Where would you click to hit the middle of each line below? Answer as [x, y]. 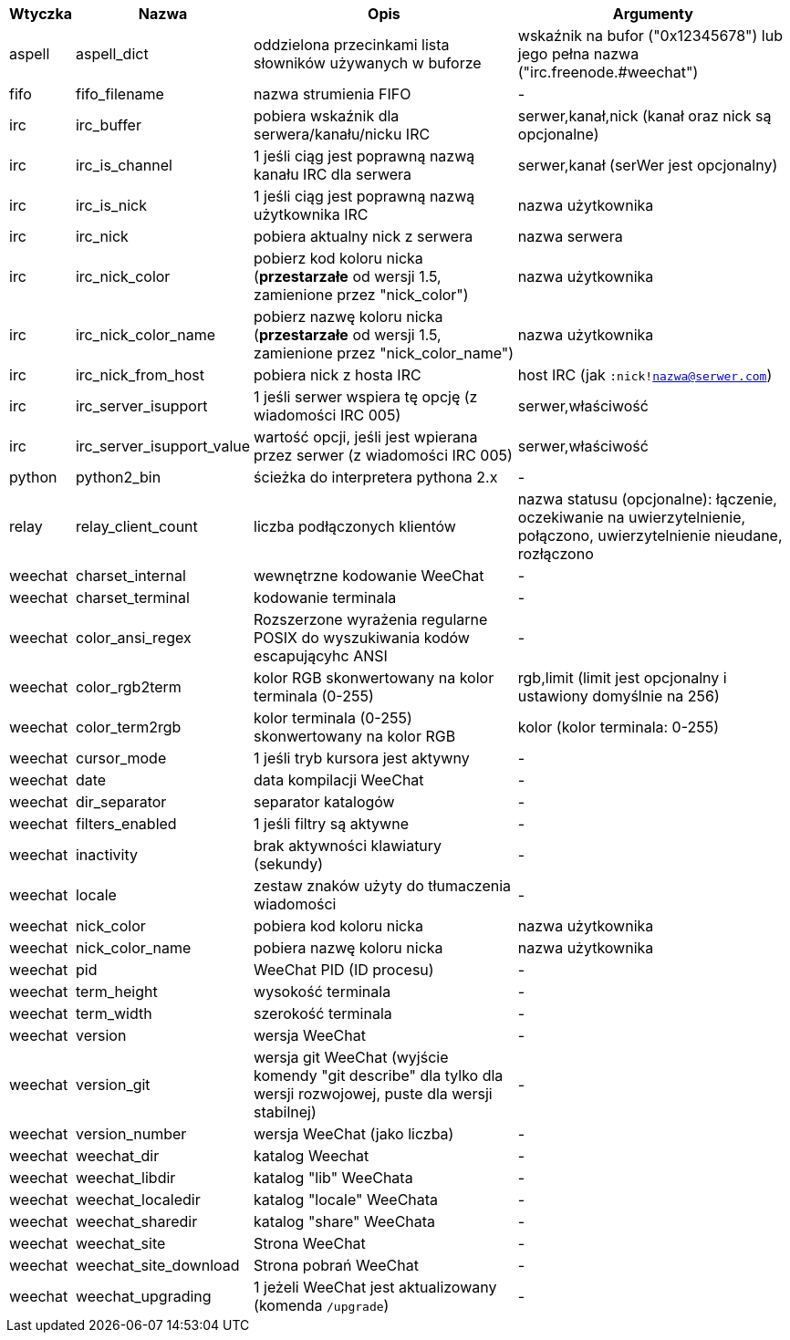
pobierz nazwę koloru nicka [348, 317]
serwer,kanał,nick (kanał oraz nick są [644, 116]
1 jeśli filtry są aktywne [331, 824]
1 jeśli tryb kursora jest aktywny [362, 758]
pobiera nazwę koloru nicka [348, 948]
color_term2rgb [128, 727]
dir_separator [121, 802]
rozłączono [556, 554]
